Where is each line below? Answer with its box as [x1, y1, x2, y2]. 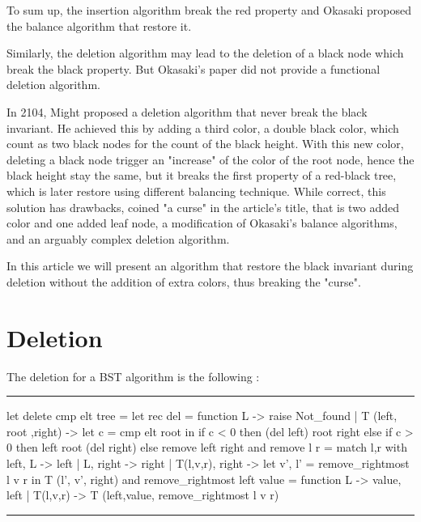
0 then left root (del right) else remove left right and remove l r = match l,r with [6, 439, 407, 456]
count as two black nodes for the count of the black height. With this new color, [6, 135, 404, 152]
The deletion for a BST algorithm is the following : [6, 367, 260, 384]
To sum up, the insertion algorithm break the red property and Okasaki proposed [6, 2, 411, 18]
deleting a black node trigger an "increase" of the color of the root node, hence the [6, 151, 415, 168]
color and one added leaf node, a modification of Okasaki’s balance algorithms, [6, 214, 398, 231]
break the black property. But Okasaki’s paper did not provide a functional [6, 60, 381, 77]
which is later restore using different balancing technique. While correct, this [6, 182, 386, 199]
